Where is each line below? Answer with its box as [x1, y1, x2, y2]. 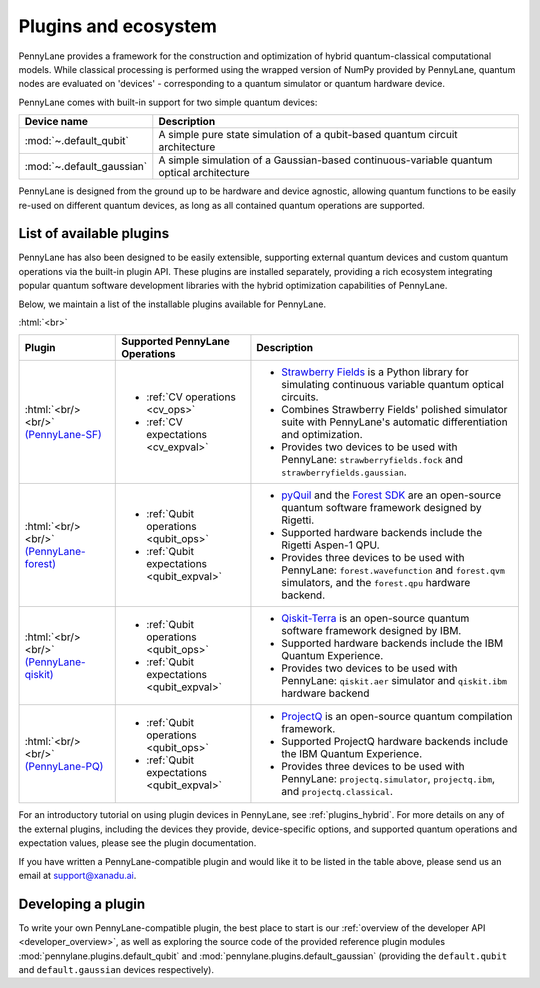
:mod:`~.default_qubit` [24, 134, 129, 148]
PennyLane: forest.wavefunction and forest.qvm [281, 563, 505, 577]
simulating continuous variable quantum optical [281, 378, 505, 392]
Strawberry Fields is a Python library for [281, 365, 469, 379]
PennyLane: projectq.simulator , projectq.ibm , [281, 772, 495, 786]
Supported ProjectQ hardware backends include [281, 735, 509, 749]
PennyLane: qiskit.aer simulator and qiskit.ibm [281, 674, 508, 688]
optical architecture [158, 166, 250, 180]
